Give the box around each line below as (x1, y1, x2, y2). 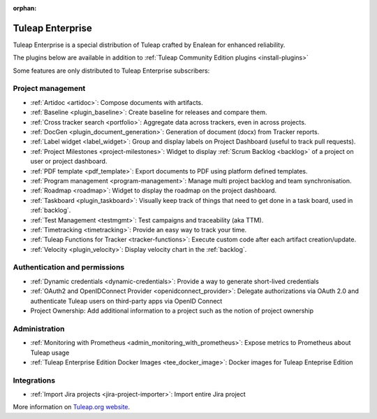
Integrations (13, 375, 56, 385)
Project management (13, 84, 86, 94)
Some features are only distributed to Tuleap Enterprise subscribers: (13, 66, 210, 75)
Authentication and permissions (13, 262, 125, 272)
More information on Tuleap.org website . (13, 403, 131, 411)
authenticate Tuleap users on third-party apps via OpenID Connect (30, 297, 223, 305)
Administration (13, 324, 65, 334)
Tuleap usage (30, 348, 70, 357)
